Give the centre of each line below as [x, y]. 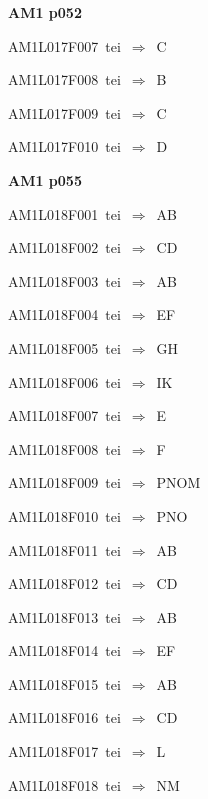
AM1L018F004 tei [64, 314]
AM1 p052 [45, 12]
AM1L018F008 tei [64, 448]
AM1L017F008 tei [64, 79]
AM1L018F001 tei [64, 213]
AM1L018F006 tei [64, 381]
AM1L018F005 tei [64, 347]
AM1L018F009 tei [64, 482]
